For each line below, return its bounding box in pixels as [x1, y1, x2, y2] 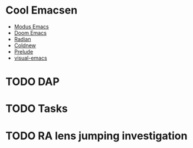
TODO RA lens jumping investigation [5, 129, 188, 142]
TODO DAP [5, 75, 60, 88]
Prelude [14, 48, 34, 55]
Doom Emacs [14, 29, 47, 36]
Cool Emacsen [5, 4, 78, 17]
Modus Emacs [14, 23, 49, 30]
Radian [14, 35, 31, 42]
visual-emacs [14, 54, 48, 61]
